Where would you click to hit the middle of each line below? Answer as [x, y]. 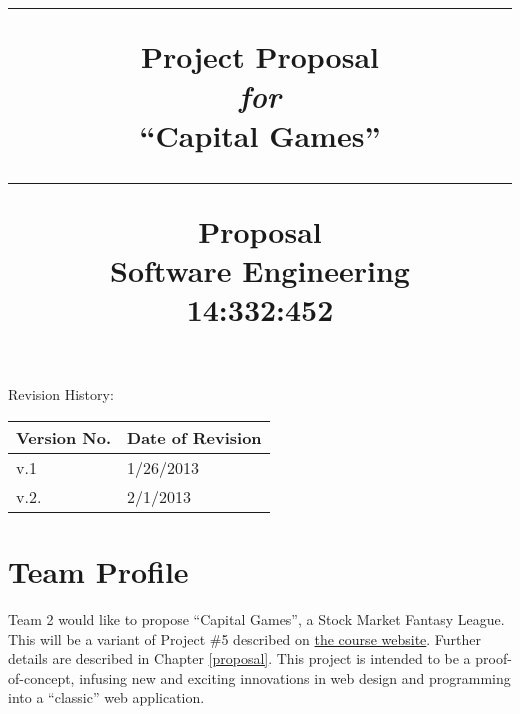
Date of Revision [194, 437]
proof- [493, 658]
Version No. [64, 437]
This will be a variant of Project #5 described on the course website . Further [245, 638]
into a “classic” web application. [106, 697]
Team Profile [98, 571]
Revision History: [61, 394]
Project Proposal [260, 56]
